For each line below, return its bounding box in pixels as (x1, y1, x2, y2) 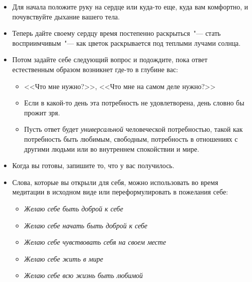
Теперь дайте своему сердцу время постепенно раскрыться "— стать (12, 28, 221, 38)
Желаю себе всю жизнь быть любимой (24, 270, 143, 281)
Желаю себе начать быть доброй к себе (24, 220, 148, 230)
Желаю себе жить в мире (24, 253, 103, 264)
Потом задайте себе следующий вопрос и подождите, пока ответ (12, 54, 208, 65)
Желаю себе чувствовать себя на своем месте (24, 237, 166, 247)
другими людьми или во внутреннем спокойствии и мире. (24, 143, 199, 154)
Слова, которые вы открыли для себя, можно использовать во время (12, 177, 218, 187)
